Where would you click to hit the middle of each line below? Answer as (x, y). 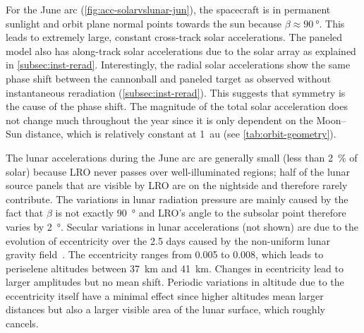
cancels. (22, 323)
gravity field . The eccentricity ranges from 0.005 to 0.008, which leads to (165, 254)
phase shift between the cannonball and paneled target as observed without (169, 78)
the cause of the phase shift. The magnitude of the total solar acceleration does (177, 106)
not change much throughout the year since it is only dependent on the (159, 120)
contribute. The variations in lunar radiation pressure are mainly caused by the (177, 199)
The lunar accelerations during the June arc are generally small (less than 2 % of (182, 157)
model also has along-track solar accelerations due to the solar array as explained (181, 50)
